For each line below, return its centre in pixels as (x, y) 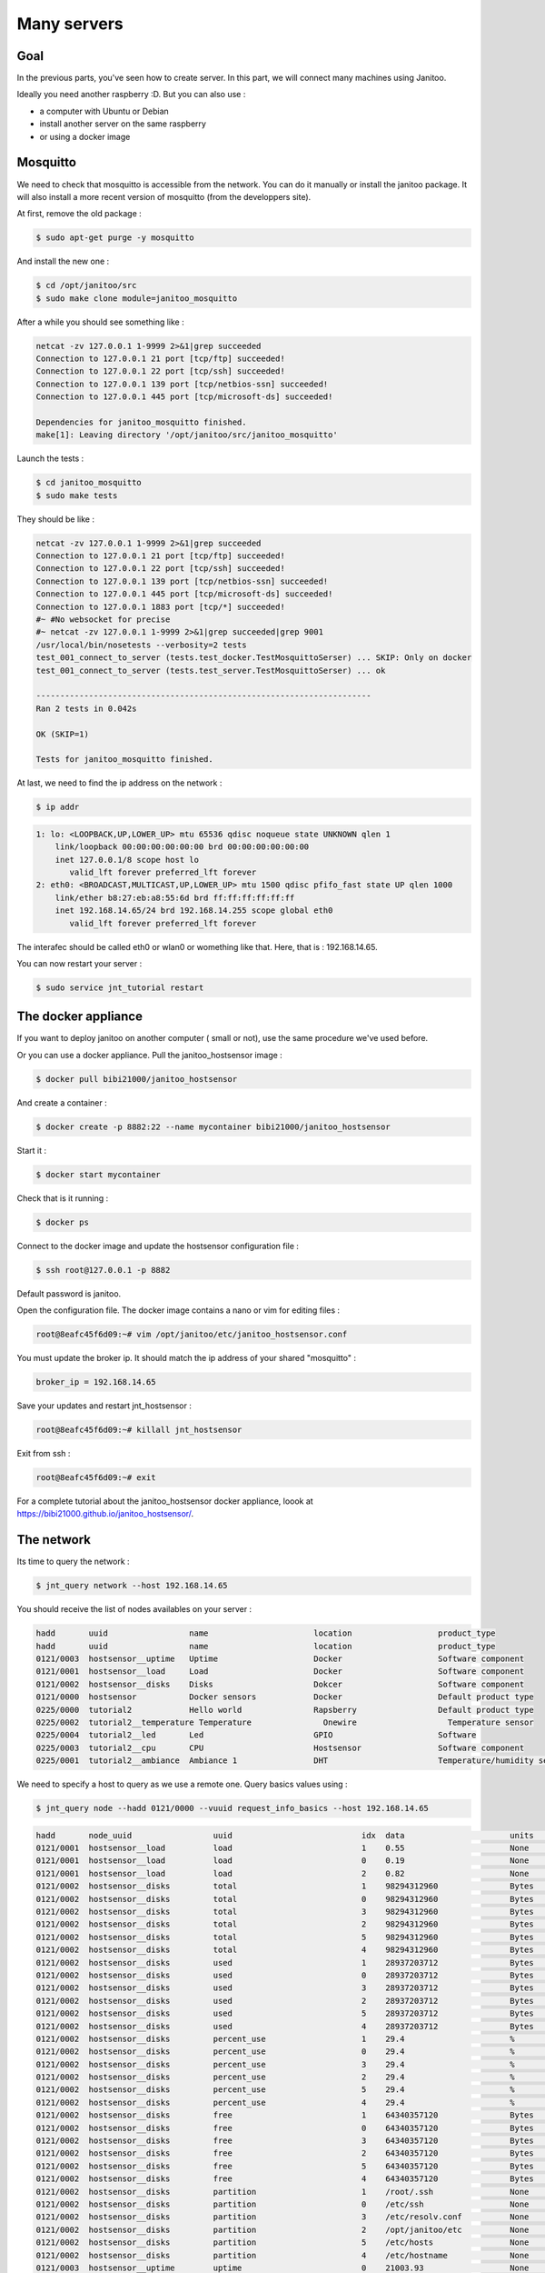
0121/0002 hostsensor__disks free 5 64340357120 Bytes (285, 2166)
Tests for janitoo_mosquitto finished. (124, 760)
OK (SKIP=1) (63, 734)
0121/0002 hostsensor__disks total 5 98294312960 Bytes (285, 1937)
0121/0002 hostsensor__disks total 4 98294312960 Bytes (285, 1950)
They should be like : (56, 519)
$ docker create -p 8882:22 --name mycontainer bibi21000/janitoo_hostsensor (213, 1126)
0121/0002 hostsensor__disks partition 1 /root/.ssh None (282, 2192)
